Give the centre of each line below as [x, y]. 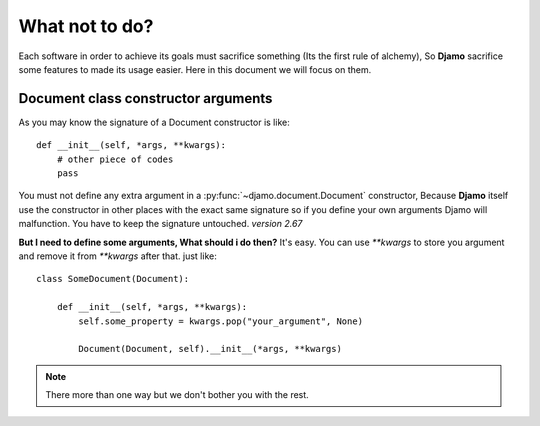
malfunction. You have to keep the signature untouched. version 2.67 [160, 224]
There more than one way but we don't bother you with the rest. [177, 395]
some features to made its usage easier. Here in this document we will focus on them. [195, 69]
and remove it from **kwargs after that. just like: [117, 256]
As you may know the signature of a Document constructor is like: [154, 122]
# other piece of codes [115, 159]
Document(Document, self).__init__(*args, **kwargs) [210, 349]
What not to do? [86, 26]
